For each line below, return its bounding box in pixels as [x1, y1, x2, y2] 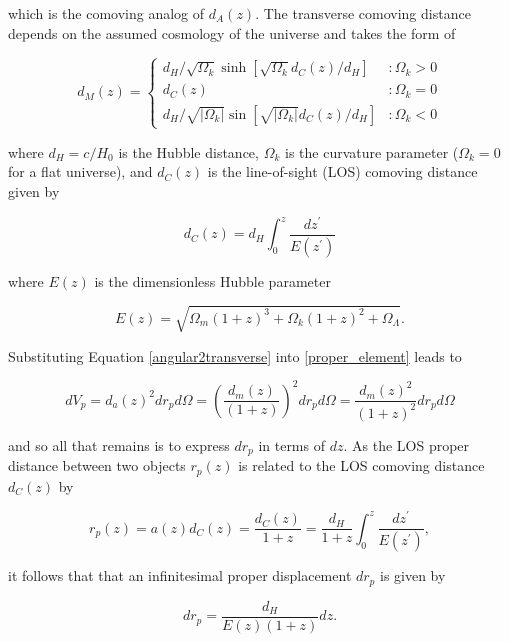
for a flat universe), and [8, 161, 153, 182]
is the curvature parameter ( [284, 141, 459, 162]
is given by [379, 565, 446, 586]
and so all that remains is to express [8, 434, 230, 455]
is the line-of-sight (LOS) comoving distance [207, 161, 478, 182]
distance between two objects [8, 455, 186, 476]
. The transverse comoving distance [255, 3, 471, 23]
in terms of [258, 434, 325, 455]
